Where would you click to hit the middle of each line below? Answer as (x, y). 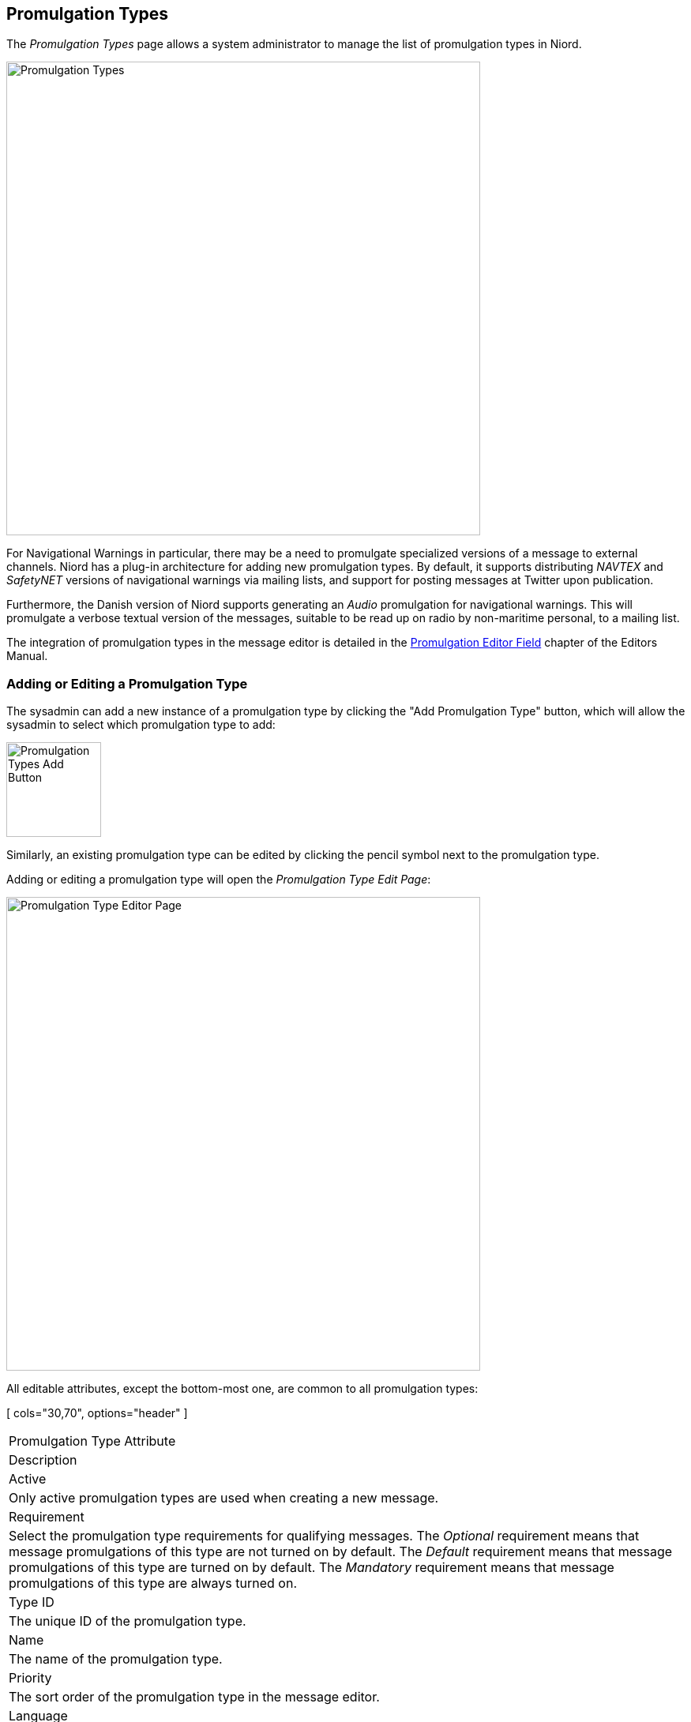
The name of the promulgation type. (116, 1659)
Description (43, 1460)
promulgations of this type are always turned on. (153, 1583)
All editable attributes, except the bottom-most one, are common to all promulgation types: (242, 1389)
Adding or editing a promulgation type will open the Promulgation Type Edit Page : (219, 880)
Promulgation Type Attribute (92, 1441)
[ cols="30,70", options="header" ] (97, 1413)
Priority (30, 1678)
